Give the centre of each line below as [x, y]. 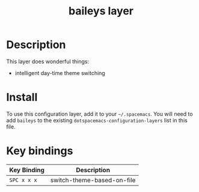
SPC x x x [23, 180]
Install [22, 97]
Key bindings [40, 151]
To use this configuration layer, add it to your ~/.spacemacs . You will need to [100, 114]
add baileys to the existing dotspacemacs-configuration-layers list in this [97, 120]
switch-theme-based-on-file [93, 180]
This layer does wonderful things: [47, 61]
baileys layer [101, 11]
